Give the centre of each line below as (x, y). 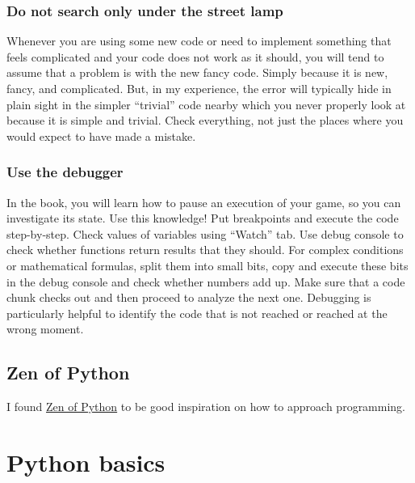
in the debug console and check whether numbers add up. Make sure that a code (206, 281)
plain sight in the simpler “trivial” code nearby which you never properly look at (206, 104)
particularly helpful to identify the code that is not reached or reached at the (197, 313)
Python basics (86, 462)
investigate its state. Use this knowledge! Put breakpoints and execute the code (203, 218)
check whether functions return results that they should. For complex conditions (205, 250)
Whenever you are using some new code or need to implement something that (199, 41)
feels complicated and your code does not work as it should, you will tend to (195, 56)
